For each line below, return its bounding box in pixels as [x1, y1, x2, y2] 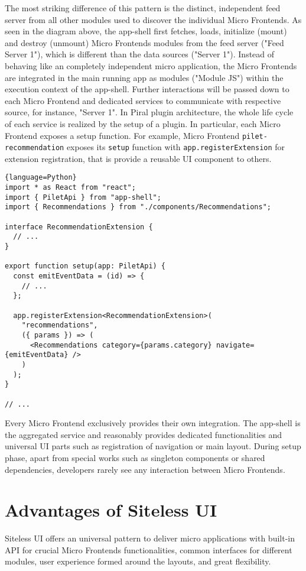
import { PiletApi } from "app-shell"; [5, 193, 161, 202]
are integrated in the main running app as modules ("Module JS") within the [5, 71, 284, 83]
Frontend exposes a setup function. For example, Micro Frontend [5, 129, 240, 141]
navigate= [216, 340, 255, 349]
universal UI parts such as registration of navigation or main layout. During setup [5, 440, 301, 452]
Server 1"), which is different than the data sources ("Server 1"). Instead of [5, 48, 275, 60]
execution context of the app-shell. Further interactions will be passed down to [5, 83, 289, 95]
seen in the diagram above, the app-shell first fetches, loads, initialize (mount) [5, 25, 287, 37]
